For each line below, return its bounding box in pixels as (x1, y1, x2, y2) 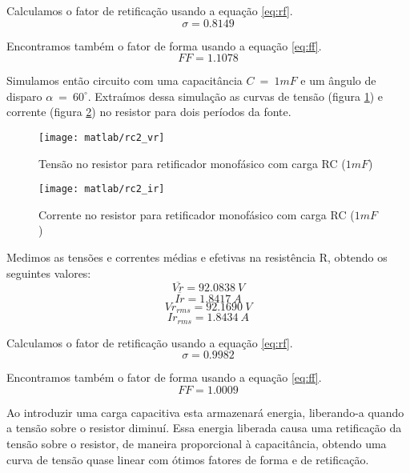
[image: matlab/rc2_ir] (38, 183, 165, 195)
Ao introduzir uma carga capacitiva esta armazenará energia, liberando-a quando (6, 403, 404, 420)
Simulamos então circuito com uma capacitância (6, 72, 243, 89)
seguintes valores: (6, 264, 91, 281)
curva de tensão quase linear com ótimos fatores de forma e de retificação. (6, 451, 369, 467)
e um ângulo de (300, 72, 376, 89)
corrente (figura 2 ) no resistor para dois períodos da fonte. (6, 103, 291, 120)
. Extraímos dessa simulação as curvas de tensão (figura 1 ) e (87, 87, 384, 104)
